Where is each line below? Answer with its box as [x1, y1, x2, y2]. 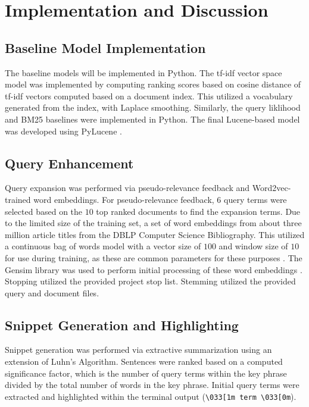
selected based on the [5, 205, 83, 217]
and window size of [219, 240, 288, 252]
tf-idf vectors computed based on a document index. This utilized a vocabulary [5, 89, 293, 102]
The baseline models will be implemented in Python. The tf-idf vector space [5, 66, 282, 79]
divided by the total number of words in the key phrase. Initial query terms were [5, 378, 299, 391]
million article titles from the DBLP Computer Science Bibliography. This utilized [5, 228, 305, 240]
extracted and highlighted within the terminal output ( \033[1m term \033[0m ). [5, 390, 296, 402]
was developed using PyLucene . [5, 124, 122, 137]
